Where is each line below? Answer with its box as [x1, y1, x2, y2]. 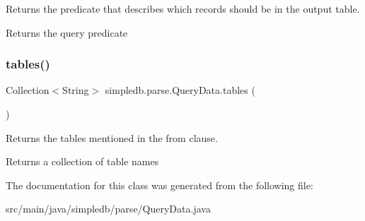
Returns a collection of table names [6, 154, 159, 169]
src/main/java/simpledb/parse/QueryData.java [6, 201, 211, 216]
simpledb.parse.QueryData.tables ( [105, 83, 255, 97]
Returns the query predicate [6, 25, 128, 40]
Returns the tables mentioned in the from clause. [6, 130, 218, 145]
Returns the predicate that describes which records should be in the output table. [6, 1, 360, 16]
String [62, 83, 89, 97]
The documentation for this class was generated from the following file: [6, 177, 313, 192]
